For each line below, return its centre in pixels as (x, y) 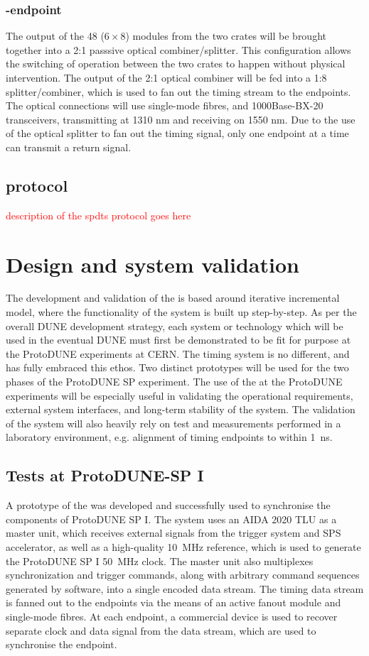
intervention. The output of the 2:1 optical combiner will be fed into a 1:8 (166, 77)
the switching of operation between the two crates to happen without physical (176, 64)
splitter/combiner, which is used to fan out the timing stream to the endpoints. (178, 91)
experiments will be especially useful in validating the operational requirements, (180, 395)
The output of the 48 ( (55, 36)
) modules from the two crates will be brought (226, 36)
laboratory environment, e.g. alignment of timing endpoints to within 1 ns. (169, 437)
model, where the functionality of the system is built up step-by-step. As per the (181, 312)
